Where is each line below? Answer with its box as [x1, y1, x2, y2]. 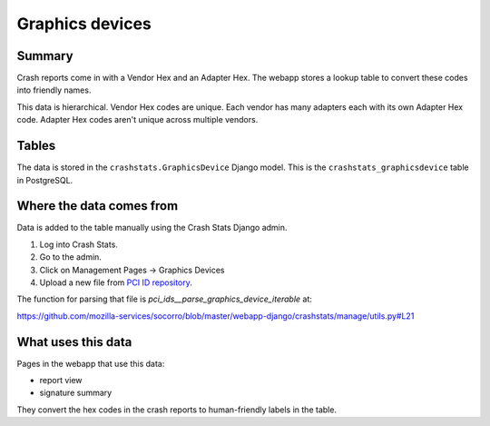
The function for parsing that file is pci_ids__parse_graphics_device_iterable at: [16, 293, 313, 304]
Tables [16, 138, 56, 154]
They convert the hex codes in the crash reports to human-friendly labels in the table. [16, 404, 338, 415]
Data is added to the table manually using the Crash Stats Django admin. [16, 223, 288, 233]
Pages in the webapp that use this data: [16, 358, 165, 369]
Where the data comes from [16, 198, 179, 213]
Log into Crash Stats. [39, 239, 118, 250]
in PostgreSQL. [16, 174, 73, 185]
